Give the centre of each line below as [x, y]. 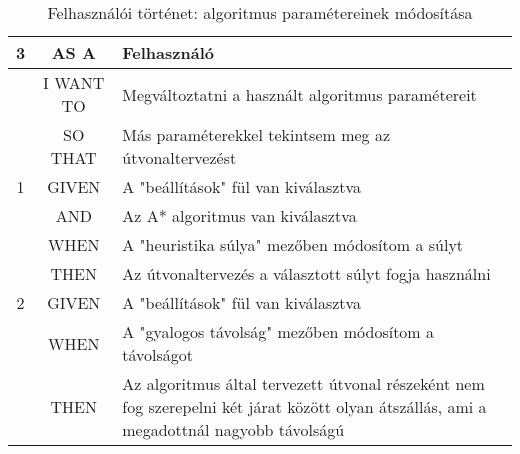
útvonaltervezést [179, 157]
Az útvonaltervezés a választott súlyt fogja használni [306, 273]
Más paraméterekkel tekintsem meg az [256, 134]
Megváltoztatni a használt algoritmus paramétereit [299, 94]
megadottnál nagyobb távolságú [233, 429]
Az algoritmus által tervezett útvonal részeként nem [303, 383]
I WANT [74, 82]
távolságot [158, 354]
